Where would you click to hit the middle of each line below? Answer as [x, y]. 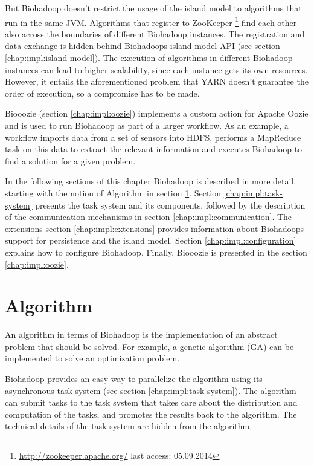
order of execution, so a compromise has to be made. [102, 93]
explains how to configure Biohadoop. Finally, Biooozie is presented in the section [156, 252]
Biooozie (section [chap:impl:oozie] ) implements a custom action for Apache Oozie [157, 113]
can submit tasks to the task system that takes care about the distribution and [151, 402]
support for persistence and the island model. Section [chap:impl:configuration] [151, 240]
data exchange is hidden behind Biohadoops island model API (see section [143, 46]
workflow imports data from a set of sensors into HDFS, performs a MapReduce [153, 137]
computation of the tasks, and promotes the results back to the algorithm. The [151, 414]
